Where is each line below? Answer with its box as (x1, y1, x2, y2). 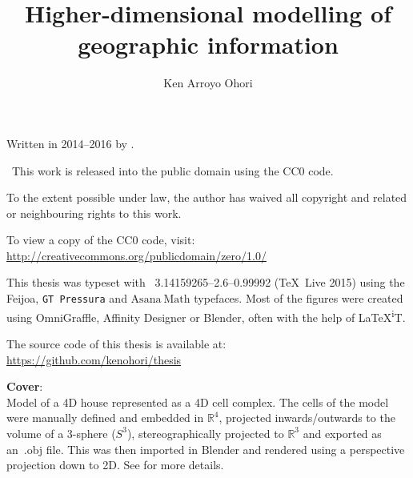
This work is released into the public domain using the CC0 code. (11, 162, 334, 179)
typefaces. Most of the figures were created (194, 290, 403, 307)
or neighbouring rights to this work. (6, 204, 182, 221)
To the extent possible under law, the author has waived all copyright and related (6, 189, 407, 206)
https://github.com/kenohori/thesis (6, 351, 182, 368)
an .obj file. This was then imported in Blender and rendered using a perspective (6, 440, 405, 457)
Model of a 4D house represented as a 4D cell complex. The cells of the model (6, 393, 389, 410)
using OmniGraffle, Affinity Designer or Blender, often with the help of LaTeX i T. (6, 306, 406, 325)
